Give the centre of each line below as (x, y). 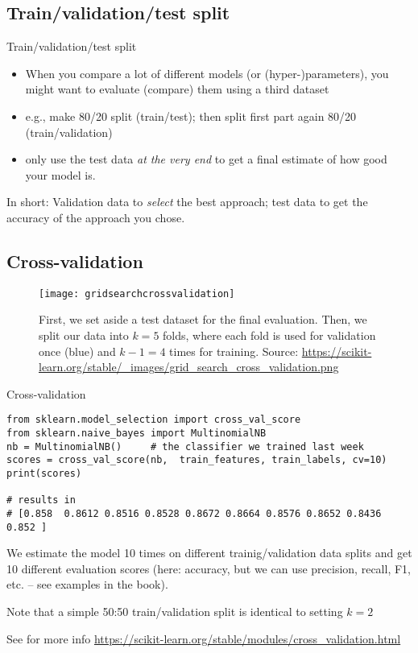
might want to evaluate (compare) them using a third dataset (177, 89)
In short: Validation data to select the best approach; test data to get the (187, 202)
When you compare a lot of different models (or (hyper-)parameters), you (207, 73)
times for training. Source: (234, 351)
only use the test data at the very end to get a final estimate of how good (206, 159)
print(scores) (44, 473)
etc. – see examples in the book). (87, 584)
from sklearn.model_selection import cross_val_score (154, 420)
